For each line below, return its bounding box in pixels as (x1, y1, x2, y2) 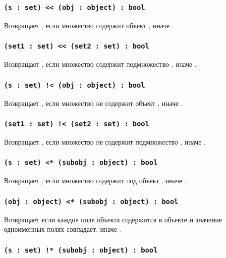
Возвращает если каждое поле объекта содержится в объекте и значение (4, 214, 222, 224)
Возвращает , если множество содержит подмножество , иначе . (4, 59, 197, 69)
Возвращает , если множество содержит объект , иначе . (4, 20, 174, 30)
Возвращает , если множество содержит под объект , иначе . (4, 175, 187, 186)
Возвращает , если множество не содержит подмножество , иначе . (4, 136, 206, 147)
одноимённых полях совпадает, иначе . (4, 224, 121, 234)
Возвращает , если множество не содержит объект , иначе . (4, 98, 183, 108)
